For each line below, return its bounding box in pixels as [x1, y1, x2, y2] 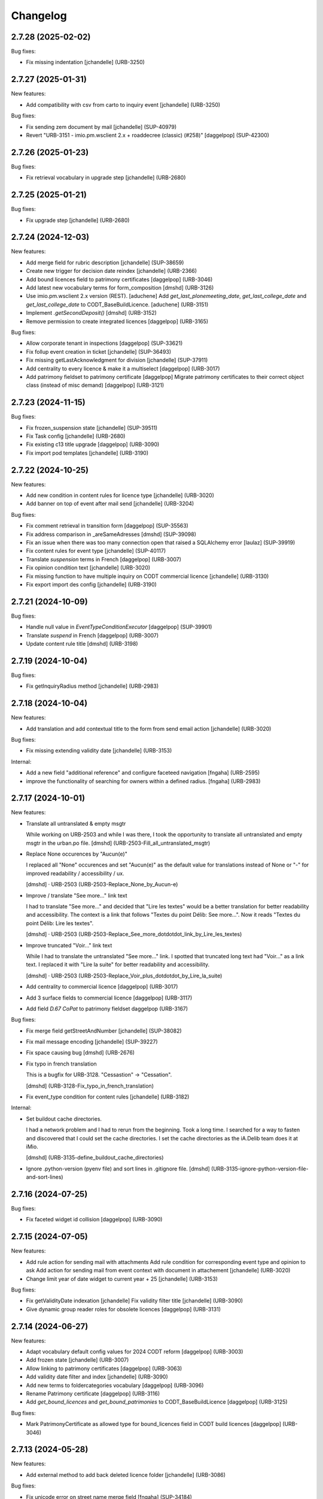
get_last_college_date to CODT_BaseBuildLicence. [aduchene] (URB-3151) [26, 300, 209, 308]
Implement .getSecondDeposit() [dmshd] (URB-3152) [26, 309, 157, 317]
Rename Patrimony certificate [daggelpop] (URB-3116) [26, 1390, 160, 1397]
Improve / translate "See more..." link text [26, 892, 128, 899]
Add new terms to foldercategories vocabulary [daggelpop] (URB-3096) [26, 1381, 204, 1389]
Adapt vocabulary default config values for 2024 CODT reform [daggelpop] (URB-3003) [26, 1348, 243, 1355]
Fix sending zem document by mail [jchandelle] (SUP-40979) [26, 123, 177, 130]
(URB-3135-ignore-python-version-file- [211, 1165, 309, 1172]
